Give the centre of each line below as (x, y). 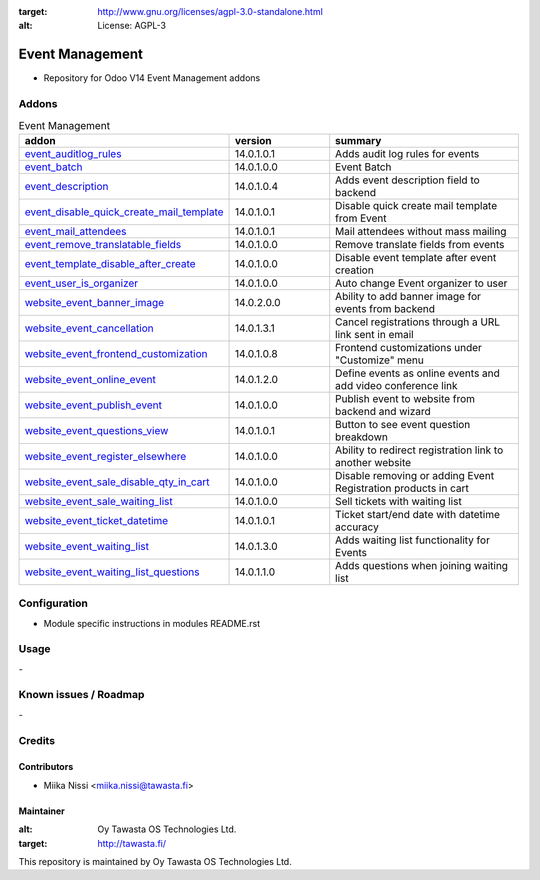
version (253, 140)
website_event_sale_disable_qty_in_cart (117, 482)
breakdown (362, 437)
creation (354, 270)
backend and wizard (383, 411)
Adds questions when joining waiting (422, 565)
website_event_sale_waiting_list (99, 501)
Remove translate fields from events (420, 244)
